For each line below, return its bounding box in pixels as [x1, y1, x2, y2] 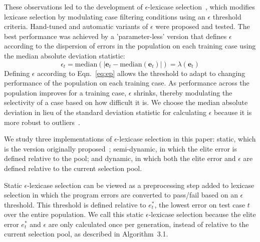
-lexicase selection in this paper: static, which [117, 133, 256, 144]
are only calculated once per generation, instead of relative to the [48, 218, 249, 229]
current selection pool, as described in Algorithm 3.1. [4, 228, 168, 239]
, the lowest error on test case [154, 199, 245, 209]
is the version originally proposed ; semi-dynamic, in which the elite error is [4, 143, 237, 153]
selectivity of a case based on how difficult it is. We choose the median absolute [4, 97, 248, 107]
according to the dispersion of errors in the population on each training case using [4, 40, 256, 51]
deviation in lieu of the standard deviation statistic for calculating [4, 106, 207, 117]
